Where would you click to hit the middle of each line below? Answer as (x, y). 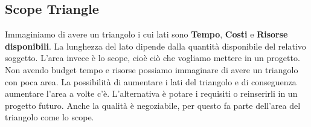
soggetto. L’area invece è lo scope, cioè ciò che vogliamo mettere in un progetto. (152, 58)
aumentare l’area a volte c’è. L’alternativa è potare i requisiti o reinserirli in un (151, 93)
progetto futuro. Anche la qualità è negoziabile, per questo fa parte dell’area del (153, 105)
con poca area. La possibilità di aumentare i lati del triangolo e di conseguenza (151, 81)
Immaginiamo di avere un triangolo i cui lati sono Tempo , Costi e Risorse (146, 34)
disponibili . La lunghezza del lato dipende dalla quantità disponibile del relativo (155, 46)
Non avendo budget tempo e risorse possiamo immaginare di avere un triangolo (152, 69)
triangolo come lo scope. (50, 117)
